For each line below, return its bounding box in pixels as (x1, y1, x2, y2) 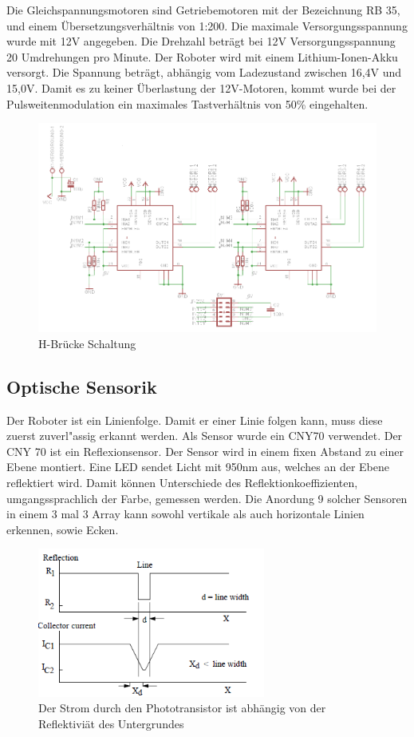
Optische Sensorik (6, 374, 157, 398)
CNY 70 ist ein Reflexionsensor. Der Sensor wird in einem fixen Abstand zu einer (6, 442, 404, 459)
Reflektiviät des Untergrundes (38, 715, 184, 731)
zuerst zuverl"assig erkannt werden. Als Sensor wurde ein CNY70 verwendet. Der (6, 427, 403, 444)
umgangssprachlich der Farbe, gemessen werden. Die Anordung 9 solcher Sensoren (6, 489, 408, 506)
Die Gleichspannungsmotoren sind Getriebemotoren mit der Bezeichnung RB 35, (6, 2, 400, 18)
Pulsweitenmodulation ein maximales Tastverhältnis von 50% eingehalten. (6, 95, 369, 112)
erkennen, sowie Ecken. (6, 521, 119, 537)
